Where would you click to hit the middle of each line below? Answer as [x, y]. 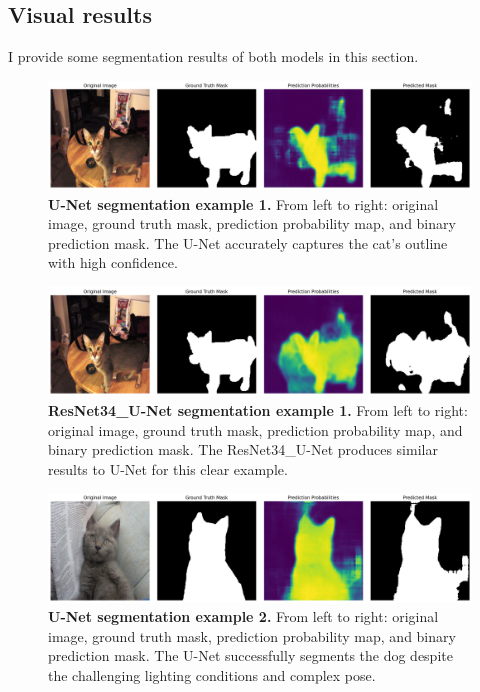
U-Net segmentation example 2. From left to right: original [243, 616]
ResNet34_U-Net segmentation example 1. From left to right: [258, 409]
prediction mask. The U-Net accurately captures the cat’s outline [248, 242]
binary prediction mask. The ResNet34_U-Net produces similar [243, 449]
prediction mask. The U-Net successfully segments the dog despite [250, 655]
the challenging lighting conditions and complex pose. [212, 675]
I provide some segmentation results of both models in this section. [213, 56]
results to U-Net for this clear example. [168, 468]
